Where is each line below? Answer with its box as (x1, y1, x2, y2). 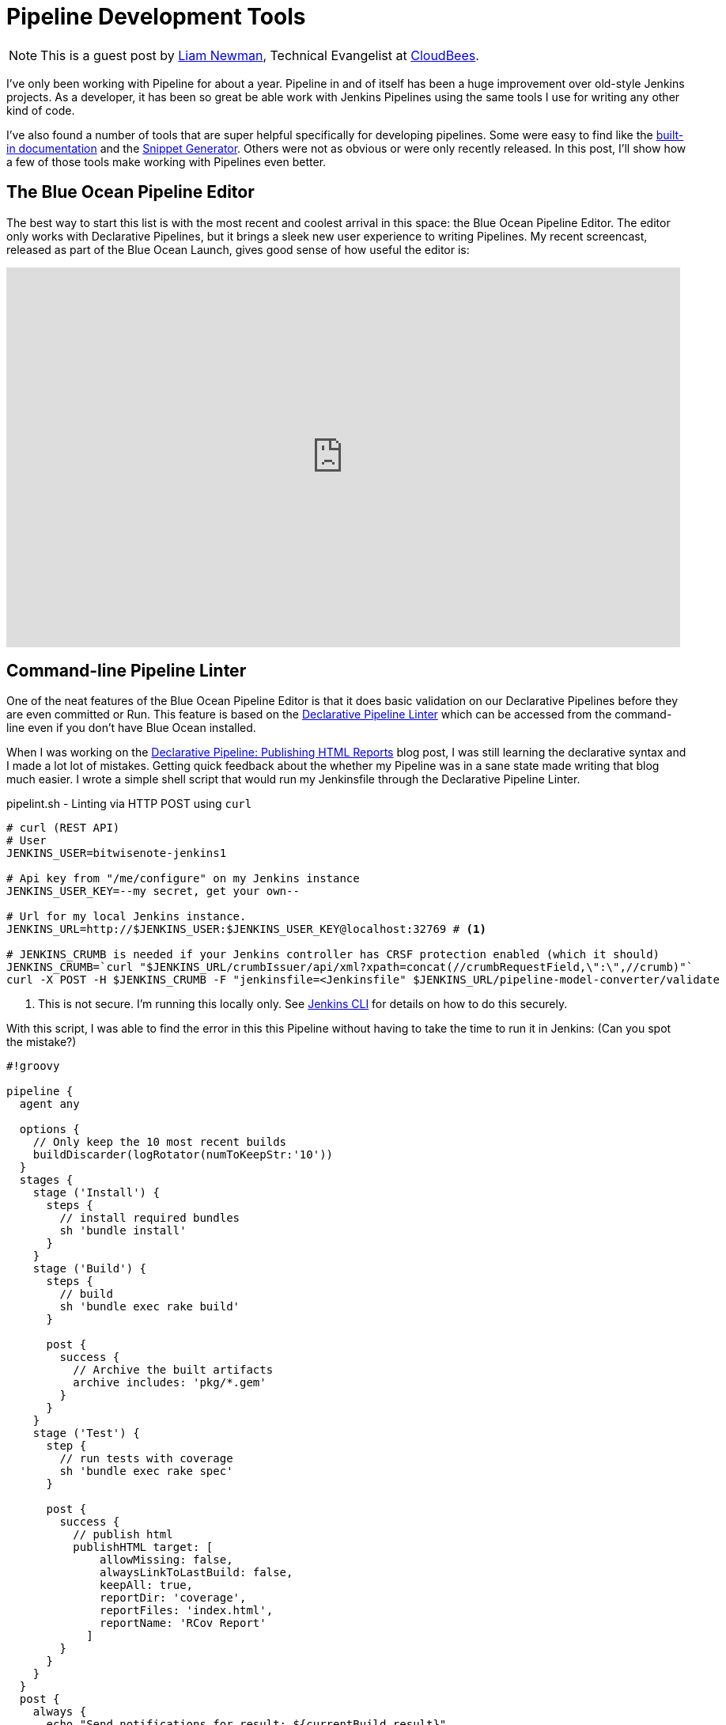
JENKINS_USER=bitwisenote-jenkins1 (6, 847, 227, 860)
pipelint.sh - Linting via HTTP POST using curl (6, 797, 252, 811)
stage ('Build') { (32, 1262, 147, 1276)
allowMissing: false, (100, 1553, 233, 1567)
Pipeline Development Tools (6, 3, 306, 30)
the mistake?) (6, 1035, 77, 1049)
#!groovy (6, 1060, 60, 1073)
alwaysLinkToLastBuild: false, (100, 1566, 293, 1579)
